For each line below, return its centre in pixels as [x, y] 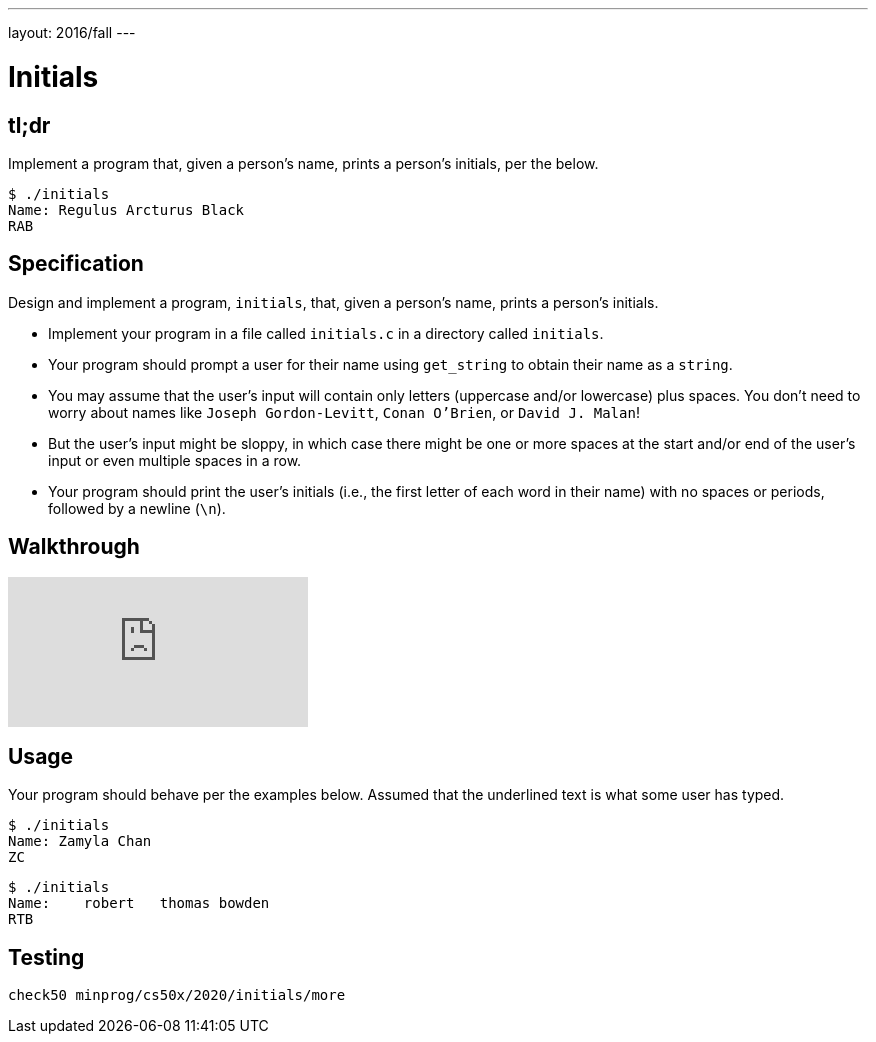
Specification [76, 264]
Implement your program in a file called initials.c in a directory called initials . [326, 333]
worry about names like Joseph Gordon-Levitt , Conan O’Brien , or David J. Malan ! [344, 412]
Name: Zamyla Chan [80, 841]
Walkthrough [74, 547]
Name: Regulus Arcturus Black [126, 209]
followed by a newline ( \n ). [137, 508]
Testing [46, 957]
